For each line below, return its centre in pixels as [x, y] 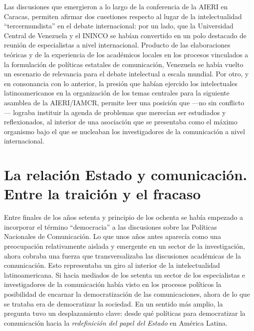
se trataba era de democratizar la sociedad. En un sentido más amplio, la [114, 303]
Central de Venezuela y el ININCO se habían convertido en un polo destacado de [125, 35]
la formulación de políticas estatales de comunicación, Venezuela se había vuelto [124, 64]
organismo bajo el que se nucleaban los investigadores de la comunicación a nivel [125, 131]
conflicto [232, 102]
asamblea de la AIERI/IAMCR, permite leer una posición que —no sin [110, 102]
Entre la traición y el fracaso [102, 194]
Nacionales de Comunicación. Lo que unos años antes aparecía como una [113, 236]
